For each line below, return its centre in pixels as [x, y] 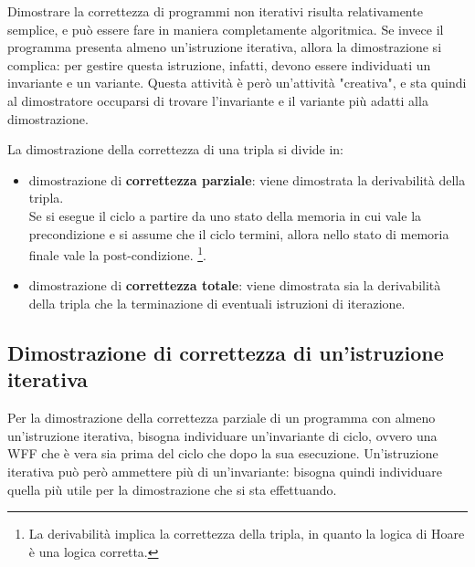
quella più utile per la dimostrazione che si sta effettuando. [172, 489]
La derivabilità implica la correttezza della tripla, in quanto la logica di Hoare [247, 534]
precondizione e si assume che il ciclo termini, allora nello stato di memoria [239, 233]
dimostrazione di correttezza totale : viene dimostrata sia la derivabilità [235, 285]
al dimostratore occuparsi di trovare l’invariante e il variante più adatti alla [218, 100]
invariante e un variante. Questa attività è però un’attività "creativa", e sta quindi [237, 83]
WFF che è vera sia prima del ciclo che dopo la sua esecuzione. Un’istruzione [223, 453]
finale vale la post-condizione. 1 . [117, 253]
